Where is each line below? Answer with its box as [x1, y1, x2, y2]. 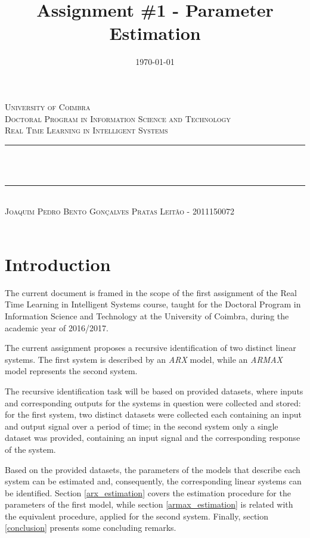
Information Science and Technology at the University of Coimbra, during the [5, 309, 289, 322]
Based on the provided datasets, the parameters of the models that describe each [5, 463, 300, 475]
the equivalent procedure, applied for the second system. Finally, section [5, 509, 269, 522]
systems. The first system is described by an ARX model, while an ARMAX [5, 353, 283, 365]
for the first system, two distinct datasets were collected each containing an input [5, 408, 302, 421]
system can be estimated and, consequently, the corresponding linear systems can [5, 475, 302, 487]
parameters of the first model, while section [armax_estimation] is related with [5, 498, 293, 511]
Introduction [5, 251, 111, 276]
